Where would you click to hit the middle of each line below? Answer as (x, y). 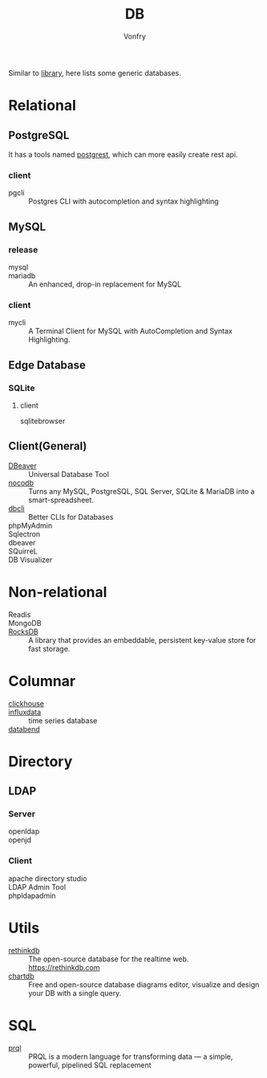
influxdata (25, 712)
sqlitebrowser (42, 421)
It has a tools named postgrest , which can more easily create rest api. (123, 154)
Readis (20, 614)
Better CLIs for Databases (71, 516)
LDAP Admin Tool (37, 887)
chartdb (21, 976)
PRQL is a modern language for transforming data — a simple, (131, 1056)
